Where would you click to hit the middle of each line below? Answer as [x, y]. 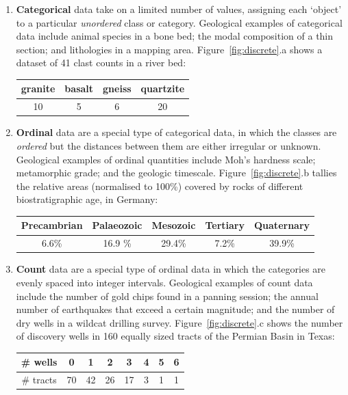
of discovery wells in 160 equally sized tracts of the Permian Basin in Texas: [175, 336]
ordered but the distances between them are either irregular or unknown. [169, 146]
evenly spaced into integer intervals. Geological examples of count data [164, 282]
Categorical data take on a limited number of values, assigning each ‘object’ [179, 9]
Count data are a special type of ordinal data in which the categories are [171, 269]
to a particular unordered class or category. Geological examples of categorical [179, 22]
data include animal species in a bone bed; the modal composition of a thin [175, 36]
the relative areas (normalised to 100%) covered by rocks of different [160, 186]
